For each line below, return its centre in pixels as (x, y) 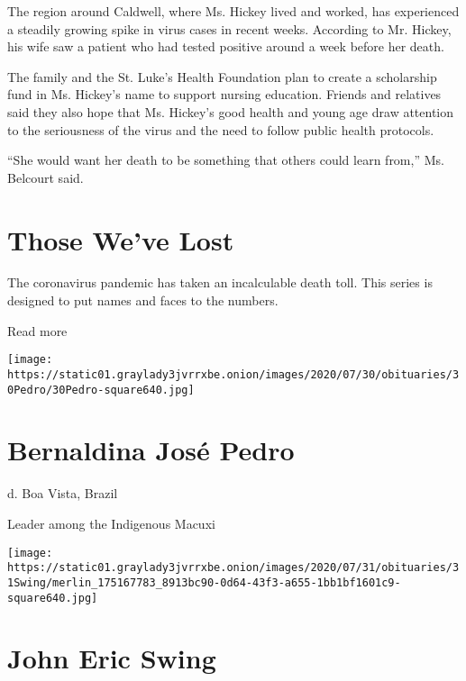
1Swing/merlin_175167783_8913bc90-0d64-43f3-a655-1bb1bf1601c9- (204, 582)
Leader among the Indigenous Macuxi (111, 523)
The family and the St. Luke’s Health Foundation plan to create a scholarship (222, 76)
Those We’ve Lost (121, 239)
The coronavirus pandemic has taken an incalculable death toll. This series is (220, 282)
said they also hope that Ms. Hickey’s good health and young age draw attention (231, 111)
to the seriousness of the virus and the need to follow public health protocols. (221, 129)
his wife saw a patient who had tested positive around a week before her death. (226, 46)
